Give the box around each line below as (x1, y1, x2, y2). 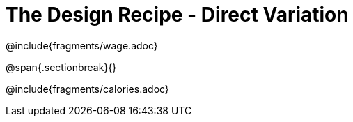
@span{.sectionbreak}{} (6, 61, 117, 73)
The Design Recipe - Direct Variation (6, 3, 349, 26)
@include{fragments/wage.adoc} (6, 39, 158, 52)
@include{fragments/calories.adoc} (6, 82, 169, 95)
